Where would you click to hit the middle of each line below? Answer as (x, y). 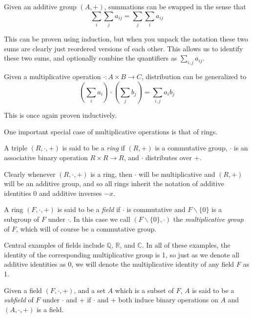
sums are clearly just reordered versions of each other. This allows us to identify (124, 48)
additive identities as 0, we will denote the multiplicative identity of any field (119, 264)
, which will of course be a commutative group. (86, 228)
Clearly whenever (30, 174)
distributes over (169, 157)
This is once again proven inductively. (60, 115)
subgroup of (22, 219)
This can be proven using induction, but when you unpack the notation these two (126, 38)
